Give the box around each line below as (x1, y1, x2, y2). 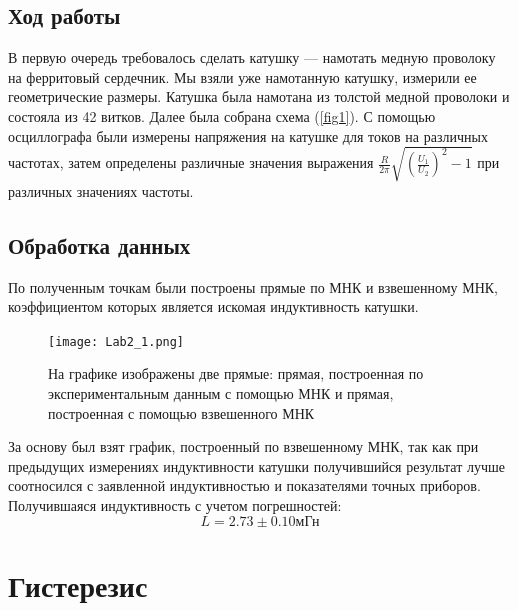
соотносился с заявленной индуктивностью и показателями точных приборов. (8, 475, 481, 496)
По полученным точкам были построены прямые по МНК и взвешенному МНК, (8, 276, 498, 297)
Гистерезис (8, 564, 148, 605)
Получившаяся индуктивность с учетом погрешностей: (8, 494, 342, 515)
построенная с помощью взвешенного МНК (48, 402, 315, 423)
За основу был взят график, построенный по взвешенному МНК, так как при (8, 436, 479, 457)
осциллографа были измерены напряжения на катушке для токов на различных (8, 125, 488, 146)
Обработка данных (8, 229, 191, 260)
